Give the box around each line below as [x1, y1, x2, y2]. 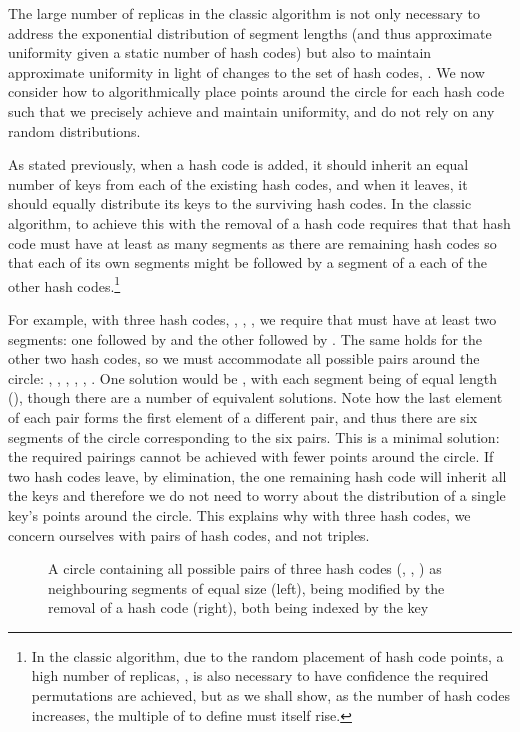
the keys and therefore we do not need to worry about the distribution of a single [8, 485, 506, 506]
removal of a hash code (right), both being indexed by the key [48, 597, 429, 618]
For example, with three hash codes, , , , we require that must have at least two [8, 308, 497, 329]
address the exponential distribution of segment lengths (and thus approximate [8, 22, 492, 43]
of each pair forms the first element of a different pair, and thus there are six [8, 406, 478, 427]
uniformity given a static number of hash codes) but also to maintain [8, 42, 432, 63]
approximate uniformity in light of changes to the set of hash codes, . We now [8, 61, 485, 82]
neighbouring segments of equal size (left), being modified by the [48, 577, 445, 598]
